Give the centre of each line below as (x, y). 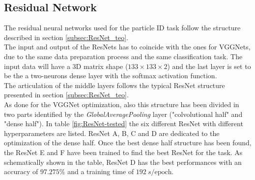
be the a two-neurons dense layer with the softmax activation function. (111, 76)
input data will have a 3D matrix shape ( (66, 66)
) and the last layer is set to (209, 66)
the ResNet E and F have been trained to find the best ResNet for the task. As (123, 152)
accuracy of (21, 171)
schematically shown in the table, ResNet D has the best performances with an (123, 162)
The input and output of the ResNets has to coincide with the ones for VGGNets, (127, 47)
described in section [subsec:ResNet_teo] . (66, 37)
